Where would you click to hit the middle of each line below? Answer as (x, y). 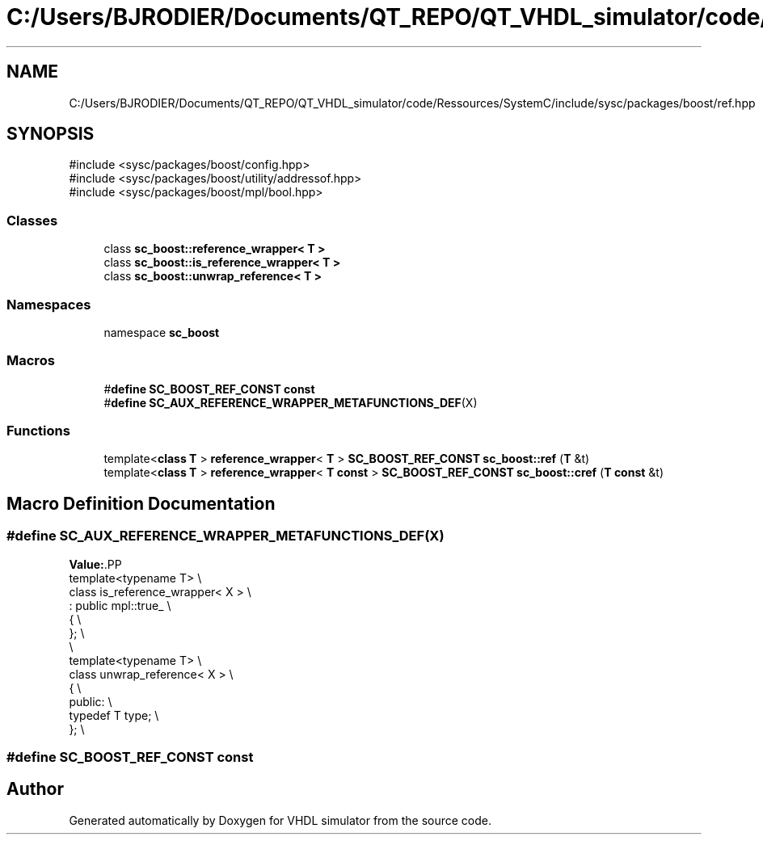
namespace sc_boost (162, 332)
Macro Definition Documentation (141, 503)
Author (35, 789)
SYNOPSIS (51, 134)
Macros (31, 361)
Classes (32, 220)
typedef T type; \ (114, 715)
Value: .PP (95, 564)
